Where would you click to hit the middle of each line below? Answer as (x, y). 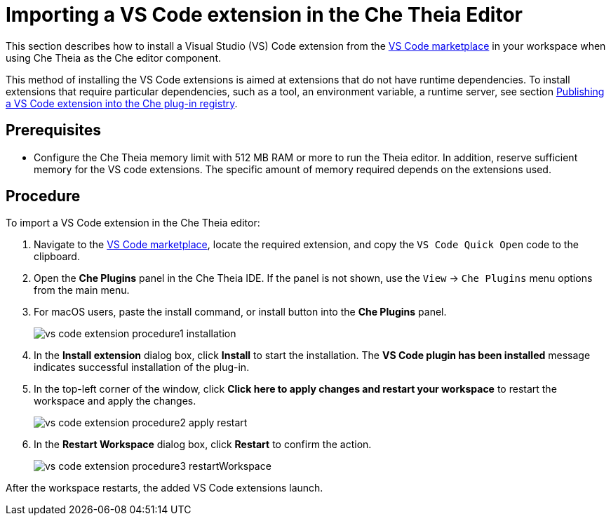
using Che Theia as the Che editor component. (113, 57)
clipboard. (57, 257)
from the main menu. (82, 290)
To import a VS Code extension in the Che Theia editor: (133, 223)
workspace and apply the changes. (115, 401)
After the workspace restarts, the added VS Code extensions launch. (164, 488)
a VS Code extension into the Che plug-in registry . (122, 103)
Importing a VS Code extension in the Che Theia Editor (264, 15)
